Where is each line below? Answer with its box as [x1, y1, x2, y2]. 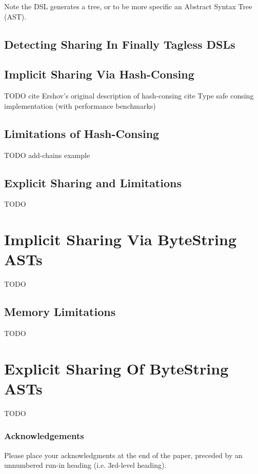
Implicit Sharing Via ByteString [4, 229, 237, 250]
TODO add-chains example [4, 149, 90, 160]
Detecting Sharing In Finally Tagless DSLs [4, 36, 235, 52]
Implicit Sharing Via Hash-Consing [4, 66, 194, 82]
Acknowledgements [4, 429, 84, 442]
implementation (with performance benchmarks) [4, 100, 156, 111]
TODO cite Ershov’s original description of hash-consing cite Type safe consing [4, 90, 254, 101]
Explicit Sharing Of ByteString [4, 358, 229, 379]
